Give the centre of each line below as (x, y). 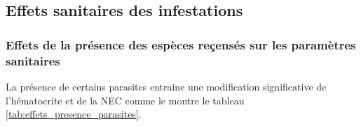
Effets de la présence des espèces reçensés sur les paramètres (181, 44)
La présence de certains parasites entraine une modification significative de (166, 86)
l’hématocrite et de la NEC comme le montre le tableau (125, 100)
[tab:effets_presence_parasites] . (74, 114)
